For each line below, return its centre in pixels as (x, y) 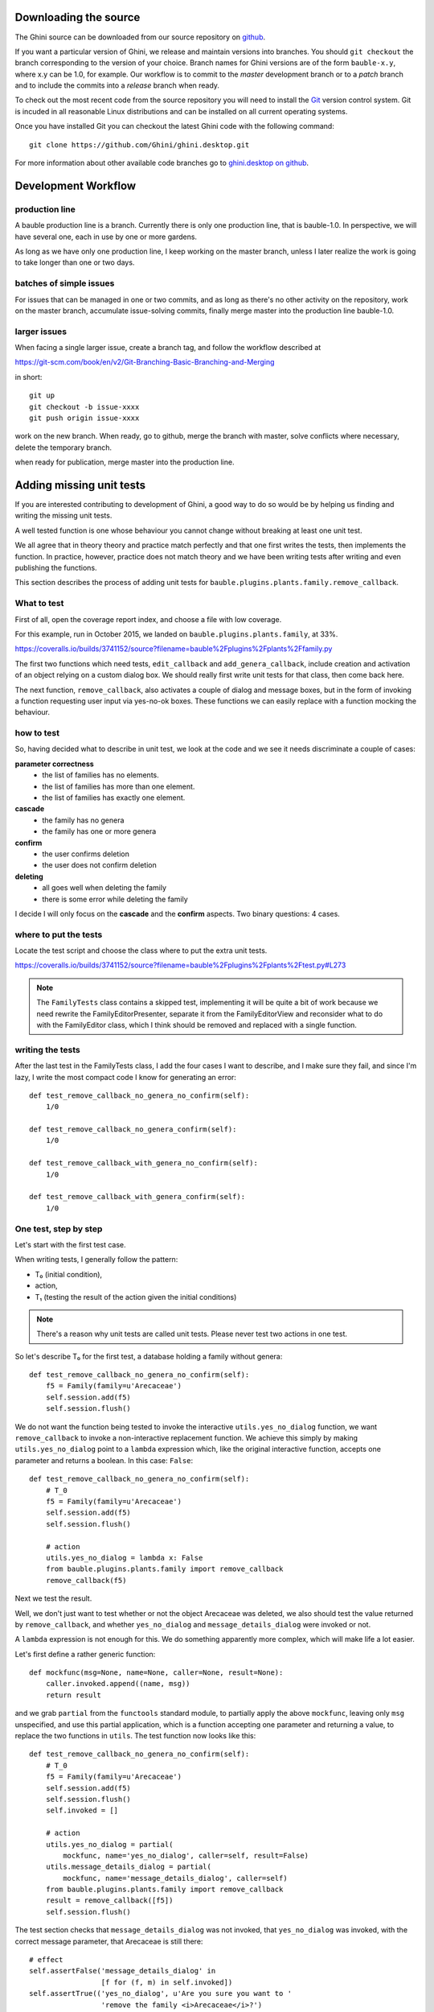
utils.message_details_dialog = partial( (129, 1867)
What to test (39, 604)
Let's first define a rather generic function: (85, 1654)
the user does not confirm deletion (99, 865)
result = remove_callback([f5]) (109, 1901)
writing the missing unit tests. (63, 516)
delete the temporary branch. (63, 447)
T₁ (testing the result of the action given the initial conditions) (136, 1297)
